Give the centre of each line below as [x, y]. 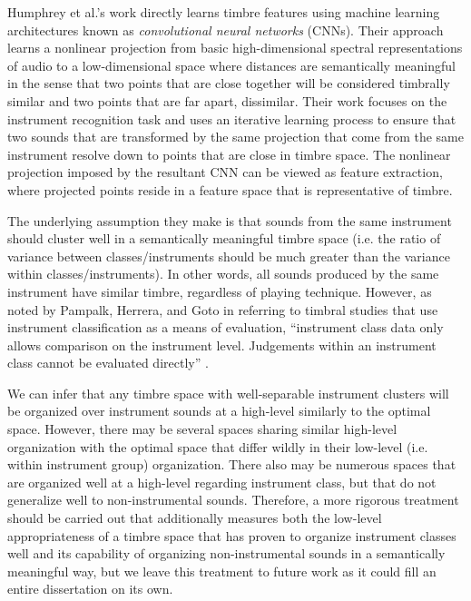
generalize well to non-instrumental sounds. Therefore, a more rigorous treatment [233, 500]
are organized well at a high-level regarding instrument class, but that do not [222, 482]
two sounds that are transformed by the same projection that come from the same [235, 137]
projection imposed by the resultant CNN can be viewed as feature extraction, [225, 172]
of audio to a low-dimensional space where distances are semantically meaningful [231, 65]
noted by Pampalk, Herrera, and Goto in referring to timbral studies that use [223, 309]
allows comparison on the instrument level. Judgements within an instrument [222, 345]
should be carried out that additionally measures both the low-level [195, 518]
